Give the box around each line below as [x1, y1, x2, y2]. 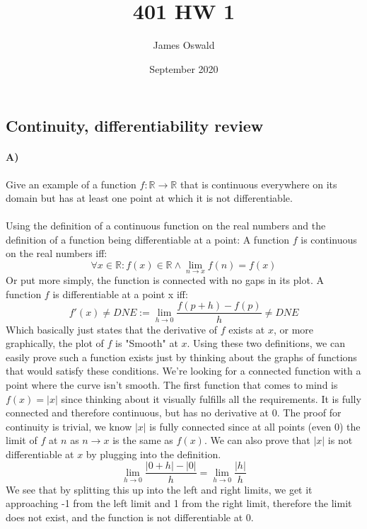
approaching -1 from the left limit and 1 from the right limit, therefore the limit [6, 496, 352, 511]
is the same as [112, 433, 173, 448]
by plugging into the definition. [86, 446, 221, 461]
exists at [228, 322, 265, 336]
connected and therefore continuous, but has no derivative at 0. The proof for [6, 405, 342, 420]
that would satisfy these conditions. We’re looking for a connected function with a [6, 363, 361, 378]
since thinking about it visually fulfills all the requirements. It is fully [61, 391, 361, 406]
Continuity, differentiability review [6, 115, 264, 137]
